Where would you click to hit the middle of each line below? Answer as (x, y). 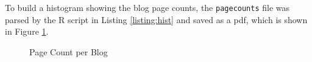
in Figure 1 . (27, 31)
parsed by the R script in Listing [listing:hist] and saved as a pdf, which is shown (156, 19)
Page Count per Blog (69, 51)
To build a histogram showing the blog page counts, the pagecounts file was (147, 7)
